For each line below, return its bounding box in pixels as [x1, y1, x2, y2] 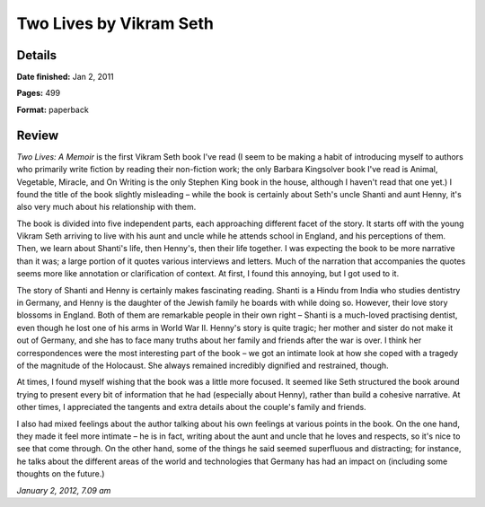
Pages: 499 [16, 88, 61, 99]
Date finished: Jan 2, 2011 [16, 72, 114, 83]
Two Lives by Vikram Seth [16, 13, 215, 33]
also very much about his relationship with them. [16, 202, 197, 213]
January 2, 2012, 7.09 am [16, 485, 111, 495]
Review [16, 127, 59, 143]
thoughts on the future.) [16, 468, 105, 479]
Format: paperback [16, 104, 89, 115]
